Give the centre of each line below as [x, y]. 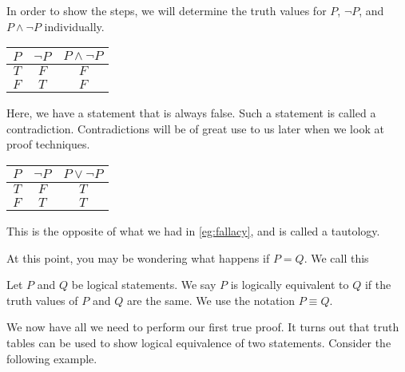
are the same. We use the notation [211, 300]
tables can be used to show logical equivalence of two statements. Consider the [199, 342]
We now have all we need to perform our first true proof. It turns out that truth [203, 327]
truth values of [42, 300]
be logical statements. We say [144, 285]
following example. [52, 358]
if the [378, 285]
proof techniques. [48, 144]
